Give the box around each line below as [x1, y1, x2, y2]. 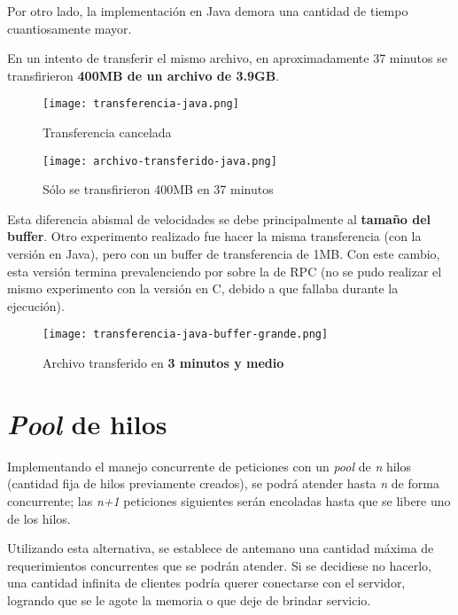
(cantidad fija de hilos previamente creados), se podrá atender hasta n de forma [7, 474, 439, 493]
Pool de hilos [7, 405, 167, 442]
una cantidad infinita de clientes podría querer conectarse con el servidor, [7, 573, 406, 592]
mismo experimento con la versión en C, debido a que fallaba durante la [7, 279, 399, 298]
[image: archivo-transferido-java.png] [43, 154, 277, 167]
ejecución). [7, 296, 65, 315]
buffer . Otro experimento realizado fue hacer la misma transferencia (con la [7, 227, 422, 245]
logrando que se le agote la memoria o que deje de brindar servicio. [7, 590, 371, 609]
